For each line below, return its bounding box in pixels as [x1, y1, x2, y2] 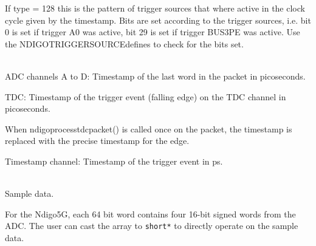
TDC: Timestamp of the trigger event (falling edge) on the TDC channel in [5, 90, 286, 103]
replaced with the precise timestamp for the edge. [5, 134, 190, 147]
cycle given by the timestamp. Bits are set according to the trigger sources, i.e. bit [5, 13, 311, 26]
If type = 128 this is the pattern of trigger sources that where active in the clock [5, 2, 305, 14]
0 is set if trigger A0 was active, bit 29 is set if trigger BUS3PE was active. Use [5, 26, 300, 38]
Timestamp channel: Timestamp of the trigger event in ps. [5, 154, 223, 167]
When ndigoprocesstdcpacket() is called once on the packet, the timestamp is [5, 122, 292, 135]
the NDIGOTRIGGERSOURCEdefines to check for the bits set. [5, 37, 244, 50]
